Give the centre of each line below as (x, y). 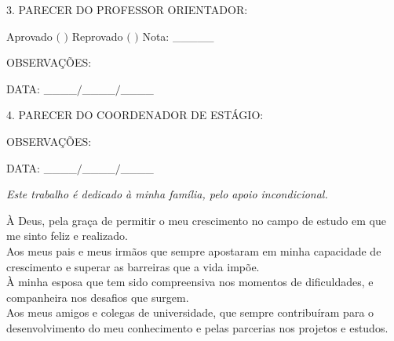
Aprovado (29, 36)
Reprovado (97, 36)
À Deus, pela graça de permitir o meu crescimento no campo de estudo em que (196, 220)
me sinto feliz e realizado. (67, 236)
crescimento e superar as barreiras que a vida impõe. (133, 266)
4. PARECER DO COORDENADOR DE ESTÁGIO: (135, 115)
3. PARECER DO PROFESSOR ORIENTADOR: (127, 9)
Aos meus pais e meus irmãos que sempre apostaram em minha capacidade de (194, 250)
